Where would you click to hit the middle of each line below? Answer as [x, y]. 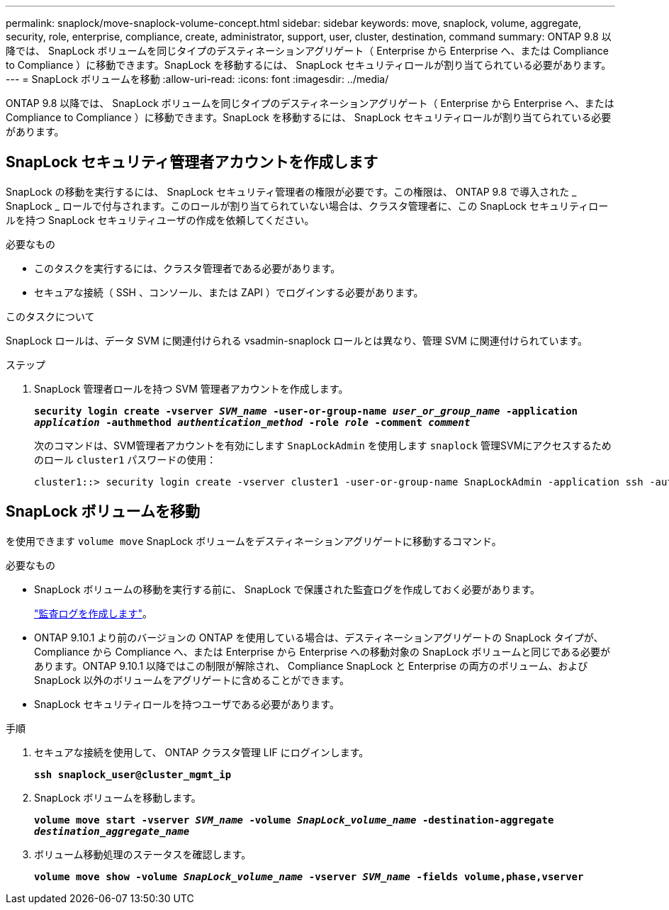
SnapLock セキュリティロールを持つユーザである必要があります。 [187, 704]
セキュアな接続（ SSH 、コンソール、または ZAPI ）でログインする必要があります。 [229, 292]
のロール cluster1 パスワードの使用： [125, 459]
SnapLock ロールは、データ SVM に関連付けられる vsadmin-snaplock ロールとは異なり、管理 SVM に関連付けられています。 [297, 340]
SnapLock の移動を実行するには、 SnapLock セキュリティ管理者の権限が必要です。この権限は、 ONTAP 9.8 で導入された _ [291, 191]
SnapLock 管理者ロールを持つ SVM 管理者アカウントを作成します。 [191, 388]
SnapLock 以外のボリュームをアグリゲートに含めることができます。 [192, 680]
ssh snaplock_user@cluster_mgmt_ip [133, 774]
